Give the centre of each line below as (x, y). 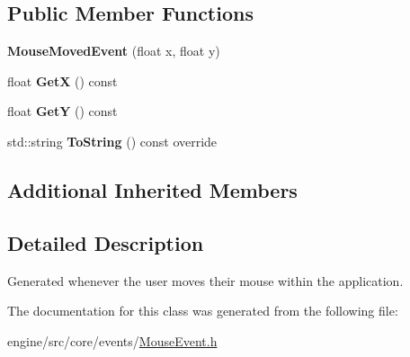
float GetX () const (62, 80)
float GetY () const (62, 111)
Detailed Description (106, 242)
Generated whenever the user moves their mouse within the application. (205, 280)
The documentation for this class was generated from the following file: (203, 311)
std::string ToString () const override (112, 141)
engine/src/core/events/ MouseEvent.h (112, 340)
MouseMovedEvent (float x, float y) (114, 51)
